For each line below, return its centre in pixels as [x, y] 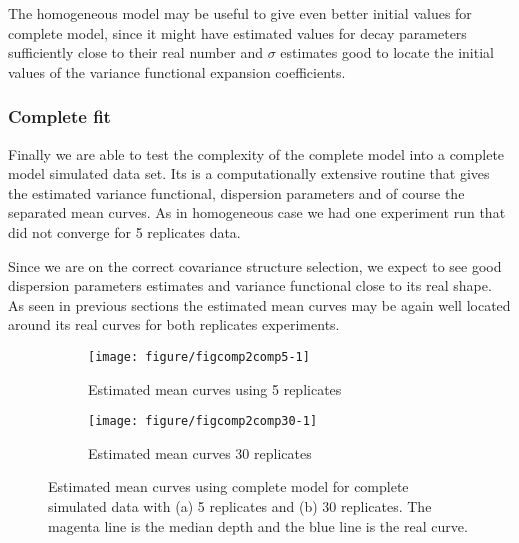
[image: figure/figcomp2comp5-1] [199, 356]
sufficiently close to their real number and [135, 52]
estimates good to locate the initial [387, 52]
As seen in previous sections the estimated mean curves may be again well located [259, 304]
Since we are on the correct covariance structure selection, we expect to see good [255, 265]
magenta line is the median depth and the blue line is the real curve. [258, 525]
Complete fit [59, 116]
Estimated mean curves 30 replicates [200, 452]
